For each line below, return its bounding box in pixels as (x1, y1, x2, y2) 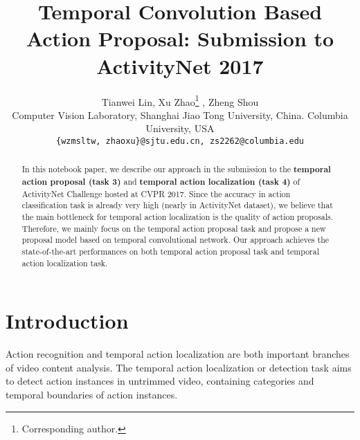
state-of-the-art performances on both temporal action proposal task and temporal (21, 245, 320, 257)
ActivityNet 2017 (96, 51, 264, 80)
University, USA (145, 121, 215, 136)
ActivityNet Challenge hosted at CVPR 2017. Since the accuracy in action (21, 187, 291, 199)
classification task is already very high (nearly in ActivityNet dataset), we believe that (21, 199, 333, 211)
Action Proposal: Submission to (26, 24, 334, 53)
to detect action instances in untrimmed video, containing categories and (6, 374, 314, 388)
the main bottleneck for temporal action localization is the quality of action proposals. (21, 211, 333, 223)
